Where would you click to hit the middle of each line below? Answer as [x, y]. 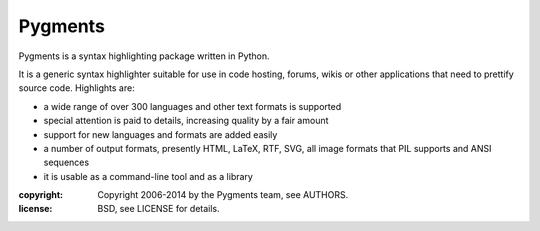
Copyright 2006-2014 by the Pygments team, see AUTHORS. [223, 195]
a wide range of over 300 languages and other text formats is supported [192, 106]
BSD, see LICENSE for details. [158, 209]
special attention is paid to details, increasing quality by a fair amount [186, 121]
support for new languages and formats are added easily [160, 134]
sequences [66, 162]
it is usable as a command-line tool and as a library [148, 176]
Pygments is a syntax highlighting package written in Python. [144, 56]
